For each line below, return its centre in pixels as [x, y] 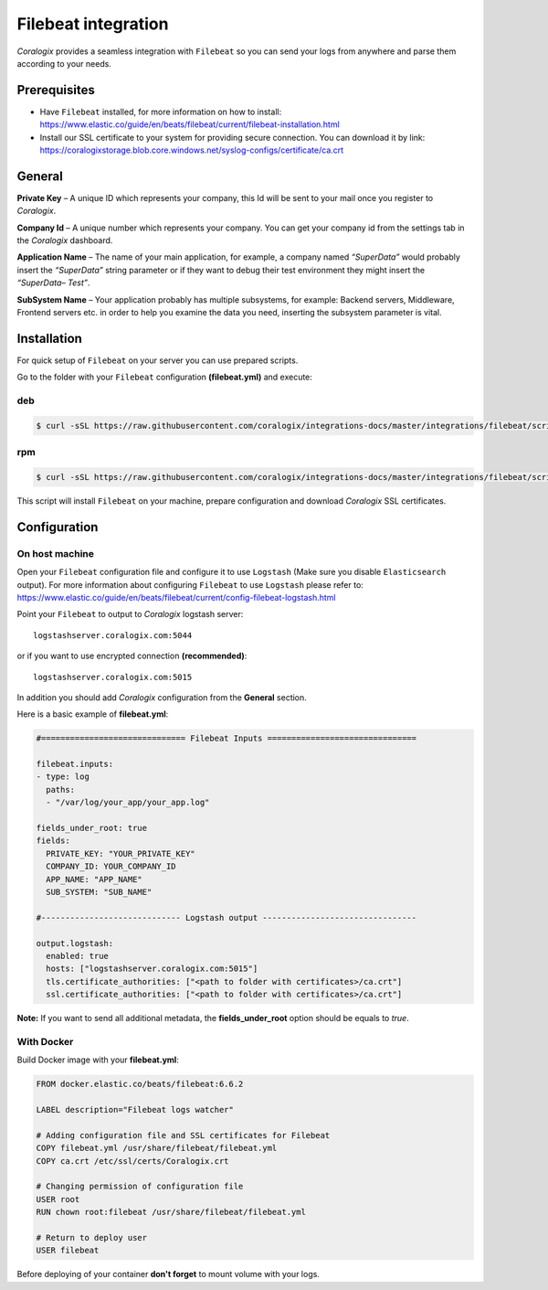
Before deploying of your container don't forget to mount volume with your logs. [168, 1274]
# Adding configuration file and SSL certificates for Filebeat [183, 1135]
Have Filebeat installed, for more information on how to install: [161, 112]
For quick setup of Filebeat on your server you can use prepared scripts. [158, 360]
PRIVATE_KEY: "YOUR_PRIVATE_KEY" [121, 853]
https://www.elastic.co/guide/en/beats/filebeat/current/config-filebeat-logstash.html [176, 597]
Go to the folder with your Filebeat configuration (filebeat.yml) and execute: [164, 377]
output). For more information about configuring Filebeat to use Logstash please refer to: [190, 584]
